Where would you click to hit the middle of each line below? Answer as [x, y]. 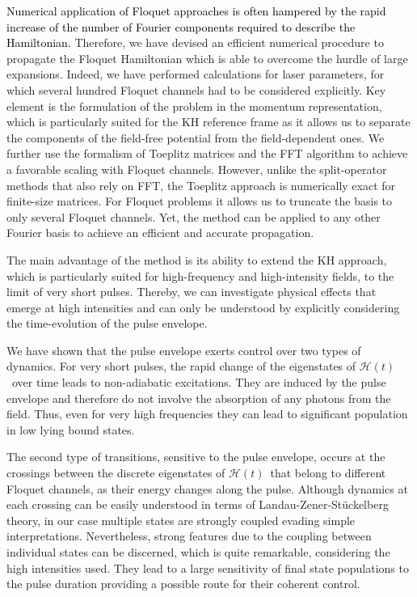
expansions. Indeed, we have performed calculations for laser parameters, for [196, 74]
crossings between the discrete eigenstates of [116, 473]
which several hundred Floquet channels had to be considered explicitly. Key [196, 89]
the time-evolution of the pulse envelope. [107, 323]
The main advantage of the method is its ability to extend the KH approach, [197, 259]
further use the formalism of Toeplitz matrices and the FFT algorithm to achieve [207, 153]
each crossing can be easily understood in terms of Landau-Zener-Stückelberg [198, 504]
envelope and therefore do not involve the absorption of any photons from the [199, 398]
